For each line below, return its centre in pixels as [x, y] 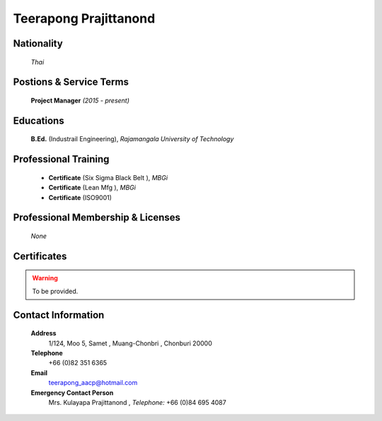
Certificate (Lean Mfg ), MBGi [92, 188]
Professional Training [61, 159]
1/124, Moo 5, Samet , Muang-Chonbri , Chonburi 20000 [130, 343]
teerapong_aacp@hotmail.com [93, 383]
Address [44, 333]
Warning [45, 278]
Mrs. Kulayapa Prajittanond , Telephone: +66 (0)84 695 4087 [137, 402]
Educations [39, 120]
